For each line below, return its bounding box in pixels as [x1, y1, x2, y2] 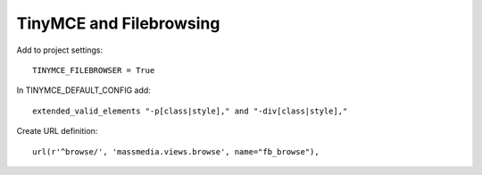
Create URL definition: [16, 126, 98, 137]
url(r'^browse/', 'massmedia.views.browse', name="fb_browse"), [32, 146, 320, 156]
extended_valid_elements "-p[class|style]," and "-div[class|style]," [32, 105, 348, 116]
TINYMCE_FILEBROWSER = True [32, 65, 155, 75]
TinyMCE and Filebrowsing [16, 13, 220, 33]
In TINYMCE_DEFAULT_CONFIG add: [16, 85, 151, 96]
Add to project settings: [16, 45, 103, 55]
